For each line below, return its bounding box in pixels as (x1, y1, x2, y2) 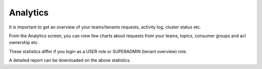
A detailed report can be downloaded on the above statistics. (9, 57, 131, 63)
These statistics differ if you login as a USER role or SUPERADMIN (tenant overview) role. (9, 48, 187, 54)
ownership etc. (9, 40, 39, 45)
